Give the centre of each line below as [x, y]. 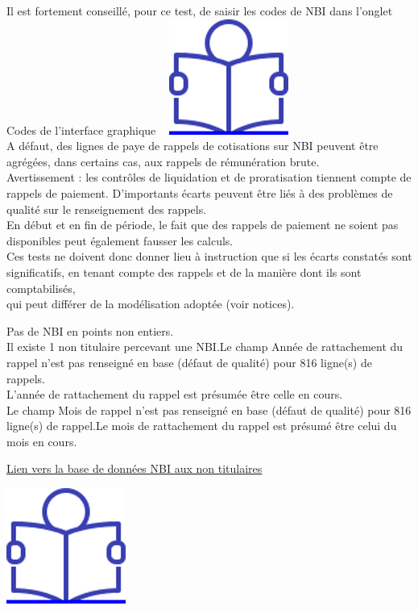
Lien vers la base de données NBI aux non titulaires [135, 468]
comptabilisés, [41, 288]
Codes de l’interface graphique [81, 130]
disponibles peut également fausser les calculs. [120, 240]
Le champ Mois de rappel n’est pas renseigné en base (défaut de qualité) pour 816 [209, 409]
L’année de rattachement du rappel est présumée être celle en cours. [175, 394]
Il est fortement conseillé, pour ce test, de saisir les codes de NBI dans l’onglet [200, 10]
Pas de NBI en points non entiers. [90, 330]
